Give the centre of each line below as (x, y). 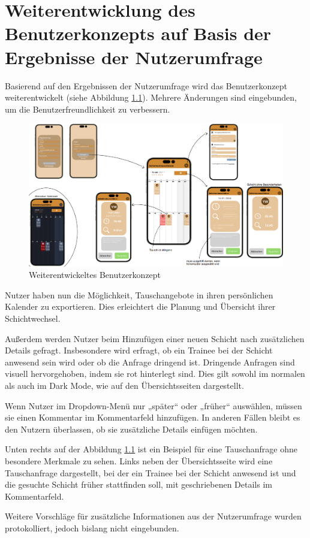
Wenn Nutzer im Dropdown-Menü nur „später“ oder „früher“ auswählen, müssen (154, 405)
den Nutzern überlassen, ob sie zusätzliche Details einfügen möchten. (131, 429)
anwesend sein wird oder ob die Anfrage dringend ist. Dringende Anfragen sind (150, 362)
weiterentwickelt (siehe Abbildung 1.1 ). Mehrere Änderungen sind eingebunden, (151, 97)
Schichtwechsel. (33, 318)
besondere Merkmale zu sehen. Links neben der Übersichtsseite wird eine (139, 460)
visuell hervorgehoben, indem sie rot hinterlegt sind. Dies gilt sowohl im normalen (155, 374)
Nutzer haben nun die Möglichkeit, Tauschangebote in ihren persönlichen (139, 294)
